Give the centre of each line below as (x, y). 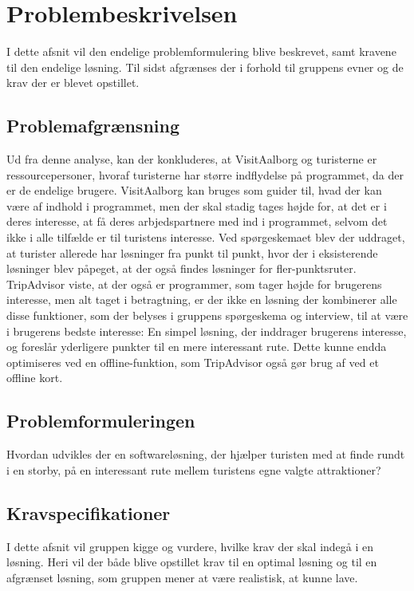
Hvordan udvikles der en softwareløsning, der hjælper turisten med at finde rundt (206, 454)
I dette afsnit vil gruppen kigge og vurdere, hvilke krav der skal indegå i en (190, 546)
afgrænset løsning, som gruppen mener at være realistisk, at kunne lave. (182, 577)
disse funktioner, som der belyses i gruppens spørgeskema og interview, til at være (207, 315)
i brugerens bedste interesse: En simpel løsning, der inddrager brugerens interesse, (207, 331)
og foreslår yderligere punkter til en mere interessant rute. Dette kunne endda (197, 347)
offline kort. (35, 378)
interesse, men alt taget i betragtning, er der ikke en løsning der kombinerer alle (202, 299)
